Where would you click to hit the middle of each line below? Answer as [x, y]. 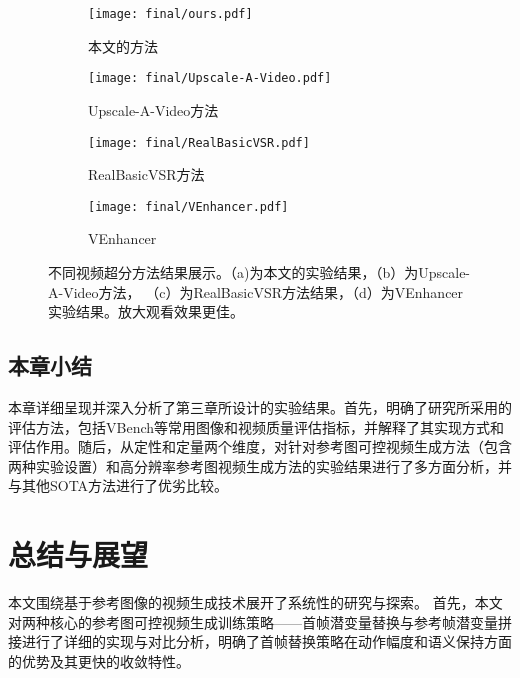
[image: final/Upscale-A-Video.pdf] [210, 78]
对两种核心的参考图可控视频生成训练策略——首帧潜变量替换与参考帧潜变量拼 [260, 621]
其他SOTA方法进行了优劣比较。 [125, 485]
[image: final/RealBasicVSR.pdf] [199, 142]
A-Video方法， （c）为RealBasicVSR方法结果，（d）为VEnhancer [256, 291]
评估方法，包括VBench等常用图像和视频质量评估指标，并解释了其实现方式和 [256, 426]
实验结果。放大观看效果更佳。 [146, 311]
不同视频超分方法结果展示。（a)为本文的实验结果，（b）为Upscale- [259, 272]
